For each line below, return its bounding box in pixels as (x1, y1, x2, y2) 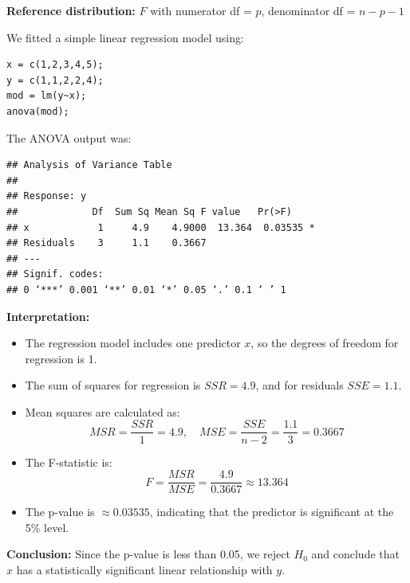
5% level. (25, 518, 69, 535)
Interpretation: (6, 307, 90, 324)
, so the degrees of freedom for (250, 335, 399, 351)
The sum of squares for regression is (25, 377, 201, 393)
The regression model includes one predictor (25, 335, 241, 351)
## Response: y (6, 190, 87, 202)
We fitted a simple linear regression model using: (6, 29, 244, 45)
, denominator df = (261, 2, 356, 18)
